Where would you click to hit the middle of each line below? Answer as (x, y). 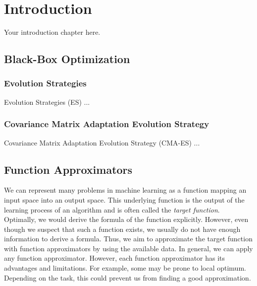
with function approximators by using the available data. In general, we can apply (128, 248)
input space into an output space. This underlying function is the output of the (124, 199)
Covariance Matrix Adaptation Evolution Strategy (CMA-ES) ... (102, 142)
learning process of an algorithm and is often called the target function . (112, 209)
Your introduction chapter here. (52, 32)
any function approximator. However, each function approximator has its (115, 258)
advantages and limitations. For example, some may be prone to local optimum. (125, 268)
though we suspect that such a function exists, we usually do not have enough (122, 229)
